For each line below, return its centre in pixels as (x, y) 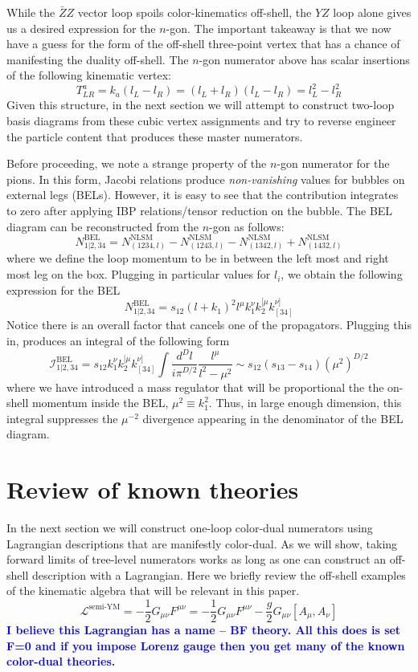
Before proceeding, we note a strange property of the (137, 163)
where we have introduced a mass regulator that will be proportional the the (195, 387)
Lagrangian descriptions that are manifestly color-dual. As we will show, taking (202, 543)
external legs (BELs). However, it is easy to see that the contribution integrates (203, 195)
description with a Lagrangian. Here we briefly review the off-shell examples (219, 574)
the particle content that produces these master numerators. (155, 136)
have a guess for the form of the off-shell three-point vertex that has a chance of (203, 44)
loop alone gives (372, 12)
